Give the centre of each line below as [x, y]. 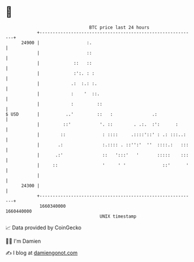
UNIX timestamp [118, 216]
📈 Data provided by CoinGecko [44, 228]
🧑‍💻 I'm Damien [23, 241]
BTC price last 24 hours [119, 27]
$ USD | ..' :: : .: [82, 114]
